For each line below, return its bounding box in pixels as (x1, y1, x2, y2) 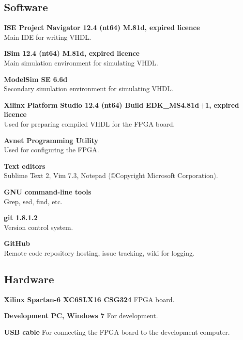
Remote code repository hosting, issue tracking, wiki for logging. (4, 247, 195, 258)
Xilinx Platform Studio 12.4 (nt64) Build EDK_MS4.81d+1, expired (4, 99, 239, 110)
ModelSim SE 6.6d (4, 74, 68, 84)
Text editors (4, 161, 46, 171)
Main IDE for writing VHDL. (4, 32, 91, 42)
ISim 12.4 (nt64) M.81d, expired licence (4, 48, 140, 58)
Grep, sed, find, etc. (4, 196, 62, 206)
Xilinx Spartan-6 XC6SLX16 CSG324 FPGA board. (4, 294, 175, 304)
